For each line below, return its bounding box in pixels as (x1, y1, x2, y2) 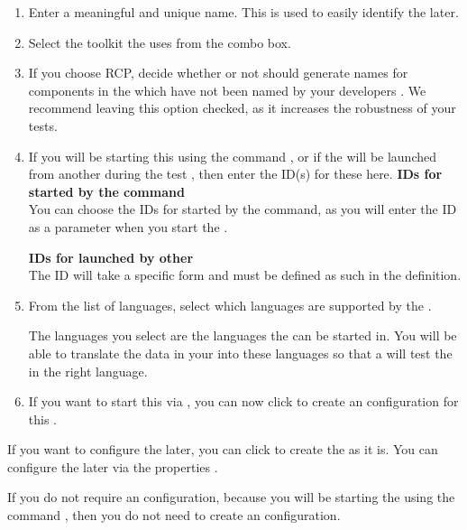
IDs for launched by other (28, 247, 194, 266)
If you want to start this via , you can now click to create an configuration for (28, 392, 459, 411)
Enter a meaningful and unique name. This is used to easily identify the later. (28, 3, 459, 21)
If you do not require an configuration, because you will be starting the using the (7, 488, 455, 507)
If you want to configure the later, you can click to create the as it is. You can (7, 440, 438, 459)
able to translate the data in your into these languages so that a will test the (28, 343, 453, 362)
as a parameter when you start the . (28, 217, 228, 236)
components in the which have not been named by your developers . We (28, 80, 426, 99)
